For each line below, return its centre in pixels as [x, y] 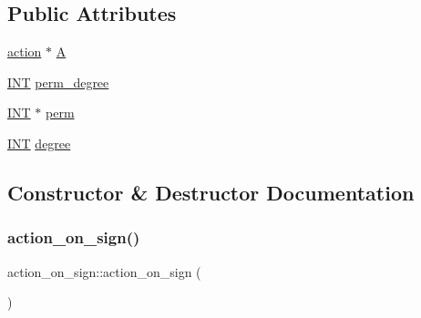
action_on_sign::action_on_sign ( [104, 271]
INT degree [39, 143]
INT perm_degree [58, 82]
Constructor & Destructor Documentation [211, 192]
